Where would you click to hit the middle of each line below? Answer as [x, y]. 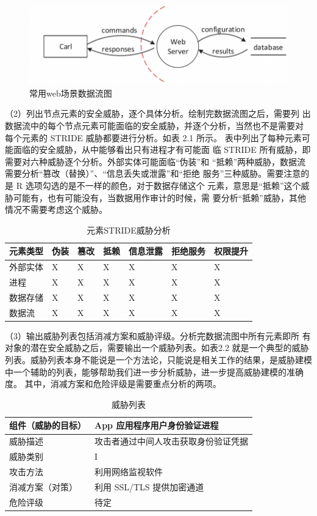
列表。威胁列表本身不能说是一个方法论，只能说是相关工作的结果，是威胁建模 [158, 360]
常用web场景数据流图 [71, 93]
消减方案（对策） [43, 486]
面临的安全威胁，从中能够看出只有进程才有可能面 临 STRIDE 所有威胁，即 [162, 149]
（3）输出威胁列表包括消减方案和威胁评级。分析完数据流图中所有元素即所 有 [158, 335]
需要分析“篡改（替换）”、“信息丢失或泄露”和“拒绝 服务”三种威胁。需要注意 [153, 173]
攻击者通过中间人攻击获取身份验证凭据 [171, 441]
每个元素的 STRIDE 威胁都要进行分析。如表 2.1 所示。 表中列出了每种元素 [153, 137]
